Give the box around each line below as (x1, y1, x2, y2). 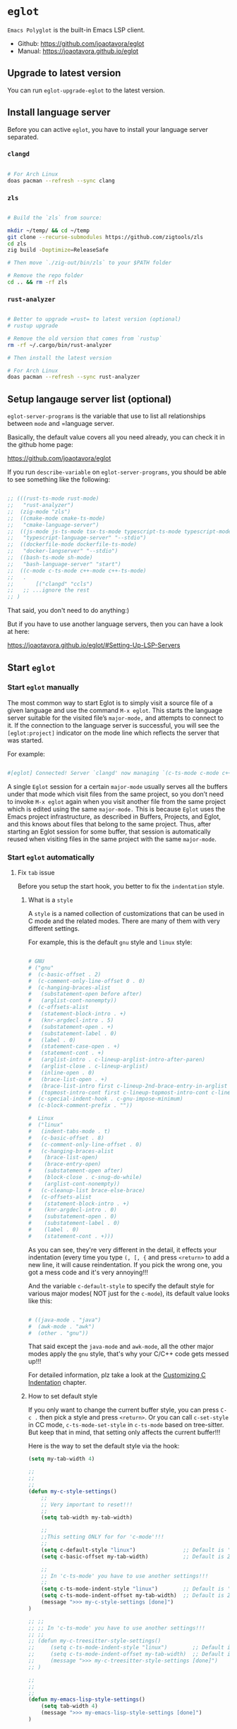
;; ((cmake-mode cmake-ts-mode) (7, 515, 106, 522)
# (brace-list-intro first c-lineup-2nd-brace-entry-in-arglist (28, 1082, 228, 1089)
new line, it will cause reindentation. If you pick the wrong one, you (28, 1260, 222, 1269)
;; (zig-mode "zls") (7, 508, 71, 515)
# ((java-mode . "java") (28, 1316, 102, 1324)
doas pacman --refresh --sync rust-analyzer (7, 374, 140, 381)
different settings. (28, 924, 80, 932)
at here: (7, 628, 30, 636)
